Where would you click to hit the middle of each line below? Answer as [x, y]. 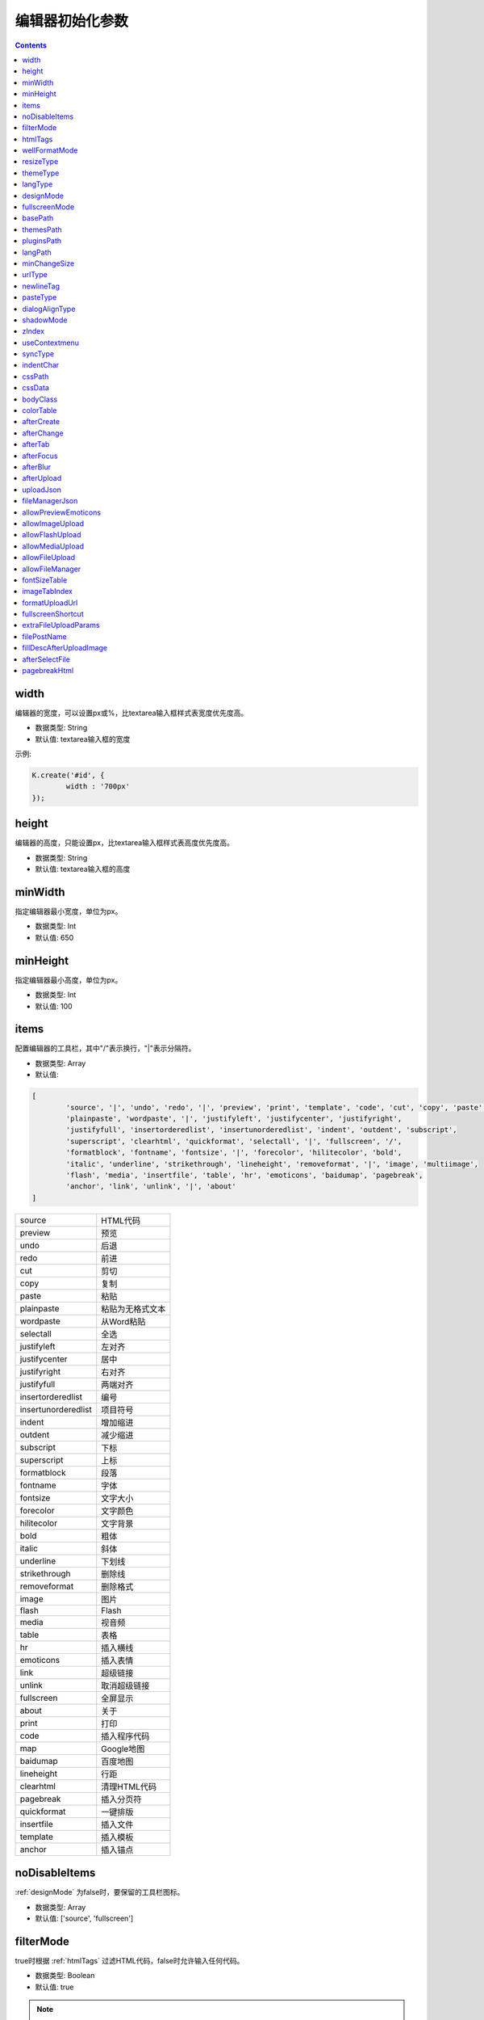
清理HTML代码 [129, 1786]
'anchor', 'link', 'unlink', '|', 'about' [151, 1187]
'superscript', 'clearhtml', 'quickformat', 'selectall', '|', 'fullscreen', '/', [234, 1141]
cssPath [35, 377]
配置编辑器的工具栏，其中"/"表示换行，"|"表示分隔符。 [105, 1048]
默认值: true [54, 1987]
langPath [37, 252]
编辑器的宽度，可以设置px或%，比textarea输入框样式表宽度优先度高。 [131, 713]
